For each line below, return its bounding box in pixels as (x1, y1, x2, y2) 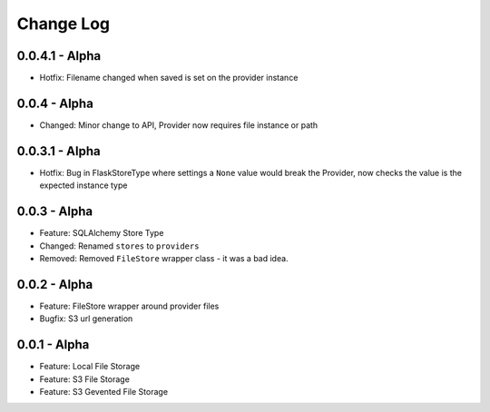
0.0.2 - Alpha (16, 277, 93, 292)
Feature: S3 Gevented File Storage (39, 386, 168, 397)
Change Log (16, 14, 111, 34)
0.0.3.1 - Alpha (16, 143, 101, 159)
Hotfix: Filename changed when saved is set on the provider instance (39, 73, 299, 83)
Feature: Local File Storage (39, 361, 141, 372)
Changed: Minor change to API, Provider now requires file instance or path (39, 119, 318, 131)
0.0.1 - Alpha (16, 337, 90, 353)
